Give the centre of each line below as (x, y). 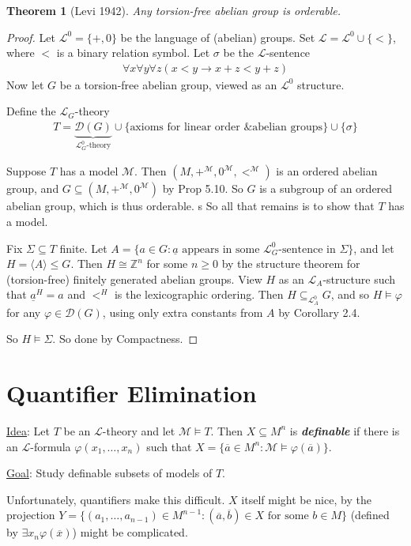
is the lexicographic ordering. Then (199, 294)
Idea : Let (28, 430)
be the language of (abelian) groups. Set (218, 37)
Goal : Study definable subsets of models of (109, 473)
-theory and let (139, 430)
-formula (51, 446)
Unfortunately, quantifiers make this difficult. (116, 499)
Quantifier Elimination (132, 392)
